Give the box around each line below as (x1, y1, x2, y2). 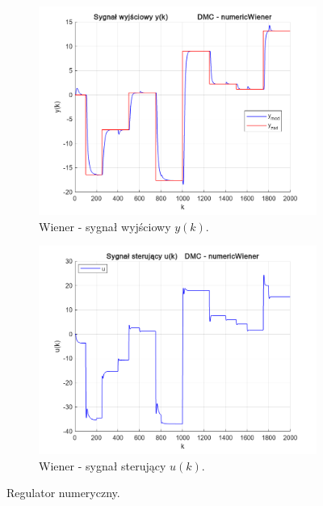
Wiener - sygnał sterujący (39, 457, 166, 474)
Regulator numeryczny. (6, 484, 120, 501)
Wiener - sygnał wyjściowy (39, 217, 171, 234)
